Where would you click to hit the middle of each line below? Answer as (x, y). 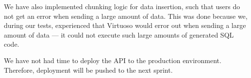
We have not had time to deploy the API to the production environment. (113, 60)
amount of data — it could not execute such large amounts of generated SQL (119, 34)
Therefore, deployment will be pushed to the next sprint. (88, 70)
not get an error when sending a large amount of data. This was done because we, (126, 16)
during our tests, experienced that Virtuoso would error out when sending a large (125, 25)
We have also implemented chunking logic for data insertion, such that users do (122, 6)
